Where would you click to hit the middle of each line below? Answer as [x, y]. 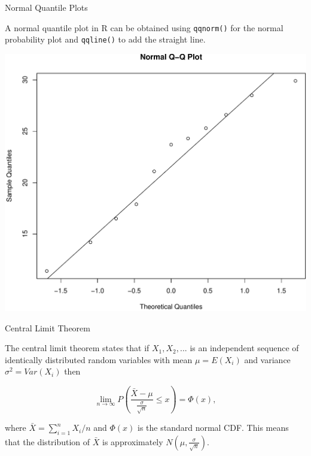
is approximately [133, 441]
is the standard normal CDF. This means [213, 428]
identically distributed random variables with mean [99, 359]
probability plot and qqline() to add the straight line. [105, 39]
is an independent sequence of [244, 348]
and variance [267, 359]
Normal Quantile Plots [46, 7]
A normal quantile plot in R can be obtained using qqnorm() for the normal [144, 27]
